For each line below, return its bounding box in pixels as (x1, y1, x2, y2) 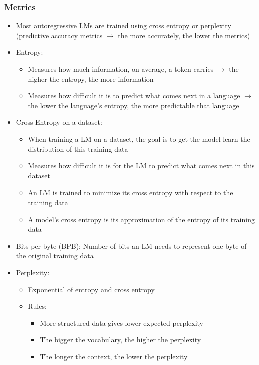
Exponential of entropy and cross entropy (28, 284, 155, 294)
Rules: (28, 301, 47, 311)
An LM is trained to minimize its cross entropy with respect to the (28, 187, 233, 198)
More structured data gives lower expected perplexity (40, 317, 204, 328)
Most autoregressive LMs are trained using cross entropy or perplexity (16, 20, 231, 31)
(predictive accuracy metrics (16, 30, 103, 40)
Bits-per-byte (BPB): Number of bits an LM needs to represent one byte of (16, 240, 247, 251)
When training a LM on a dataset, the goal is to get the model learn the (28, 133, 250, 144)
